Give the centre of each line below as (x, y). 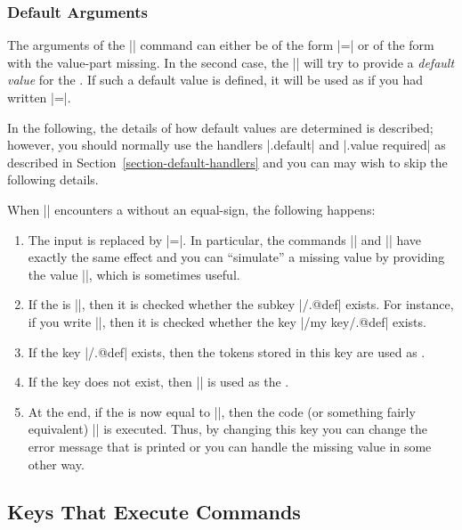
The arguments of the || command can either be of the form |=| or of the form (221, 45)
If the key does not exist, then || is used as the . (158, 382)
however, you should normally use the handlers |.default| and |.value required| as (227, 145)
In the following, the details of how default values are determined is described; (220, 127)
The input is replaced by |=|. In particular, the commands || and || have (225, 239)
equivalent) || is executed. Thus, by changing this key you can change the (228, 429)
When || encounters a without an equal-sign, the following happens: (191, 209)
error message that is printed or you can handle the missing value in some (230, 446)
